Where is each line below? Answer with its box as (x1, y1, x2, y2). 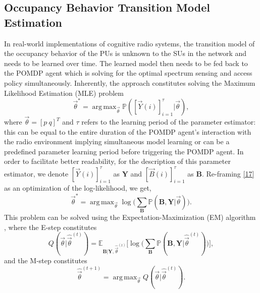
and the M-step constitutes (4, 255, 87, 265)
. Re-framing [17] (201, 168, 254, 179)
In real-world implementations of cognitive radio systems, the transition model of (4, 38, 255, 48)
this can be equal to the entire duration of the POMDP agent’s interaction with (4, 126, 251, 137)
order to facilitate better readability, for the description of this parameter (4, 156, 231, 166)
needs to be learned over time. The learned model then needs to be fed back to (4, 57, 248, 68)
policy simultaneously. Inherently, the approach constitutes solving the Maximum (4, 77, 255, 88)
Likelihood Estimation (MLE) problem (4, 87, 124, 98)
